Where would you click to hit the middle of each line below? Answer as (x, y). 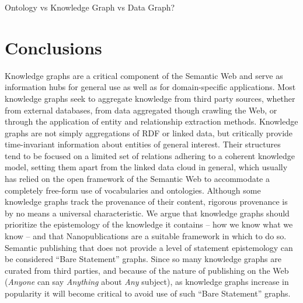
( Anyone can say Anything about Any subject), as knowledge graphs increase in (147, 282)
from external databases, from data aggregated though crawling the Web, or (141, 110)
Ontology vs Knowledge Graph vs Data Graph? (90, 7)
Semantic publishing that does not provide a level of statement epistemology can (149, 247)
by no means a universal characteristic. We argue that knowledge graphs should (147, 213)
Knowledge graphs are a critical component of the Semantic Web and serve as (144, 75)
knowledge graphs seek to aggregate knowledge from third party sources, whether (150, 98)
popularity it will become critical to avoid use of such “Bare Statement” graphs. (148, 293)
